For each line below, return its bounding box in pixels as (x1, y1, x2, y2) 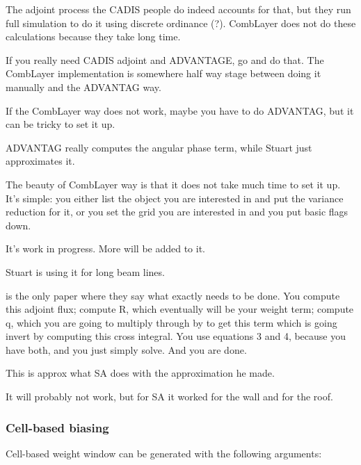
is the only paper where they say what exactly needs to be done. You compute (6, 288, 340, 302)
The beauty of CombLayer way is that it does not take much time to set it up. (6, 177, 341, 191)
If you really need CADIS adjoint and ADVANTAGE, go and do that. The (6, 52, 324, 67)
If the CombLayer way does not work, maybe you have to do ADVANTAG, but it (6, 103, 354, 117)
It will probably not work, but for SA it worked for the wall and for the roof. (6, 389, 333, 404)
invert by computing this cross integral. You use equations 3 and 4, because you (6, 329, 346, 343)
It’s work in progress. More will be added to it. (6, 241, 205, 256)
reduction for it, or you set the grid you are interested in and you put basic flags (6, 204, 348, 219)
